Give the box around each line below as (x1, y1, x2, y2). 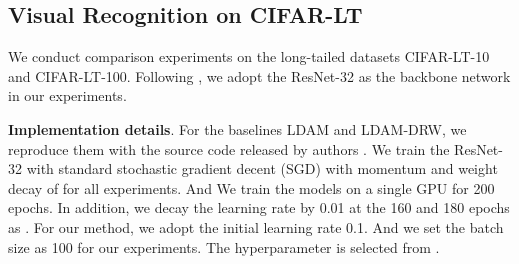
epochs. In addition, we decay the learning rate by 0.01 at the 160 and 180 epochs (8, 197, 510, 218)
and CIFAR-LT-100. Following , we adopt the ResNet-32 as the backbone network (8, 65, 511, 86)
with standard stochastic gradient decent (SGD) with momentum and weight (26, 158, 498, 179)
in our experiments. (8, 85, 127, 106)
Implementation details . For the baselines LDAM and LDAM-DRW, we (8, 118, 467, 139)
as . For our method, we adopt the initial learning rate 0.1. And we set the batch (8, 216, 504, 237)
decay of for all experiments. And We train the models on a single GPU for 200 (8, 177, 495, 198)
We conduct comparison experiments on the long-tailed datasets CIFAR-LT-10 (8, 46, 490, 67)
